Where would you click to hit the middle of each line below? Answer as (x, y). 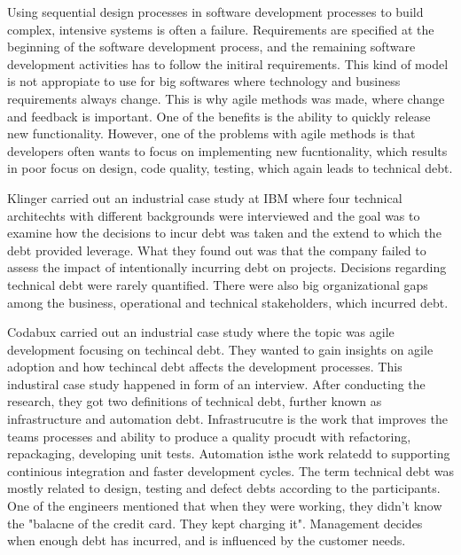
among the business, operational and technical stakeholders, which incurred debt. (228, 302)
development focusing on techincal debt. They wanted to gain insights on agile (220, 349)
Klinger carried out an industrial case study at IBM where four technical (205, 197)
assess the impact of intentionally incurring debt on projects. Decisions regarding (227, 267)
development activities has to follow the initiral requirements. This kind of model (228, 63)
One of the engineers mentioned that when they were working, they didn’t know (225, 506)
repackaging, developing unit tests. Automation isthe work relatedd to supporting (229, 453)
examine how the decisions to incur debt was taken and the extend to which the (224, 233)
